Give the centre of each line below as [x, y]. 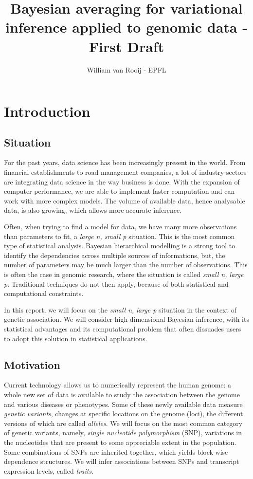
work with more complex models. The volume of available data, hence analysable [125, 200]
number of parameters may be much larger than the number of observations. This [126, 265]
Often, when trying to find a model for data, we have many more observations [120, 227]
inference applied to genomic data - [126, 27]
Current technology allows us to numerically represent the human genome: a [118, 385]
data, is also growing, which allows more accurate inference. [93, 210]
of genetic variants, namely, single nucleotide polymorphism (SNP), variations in [123, 433]
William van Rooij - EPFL [126, 69]
